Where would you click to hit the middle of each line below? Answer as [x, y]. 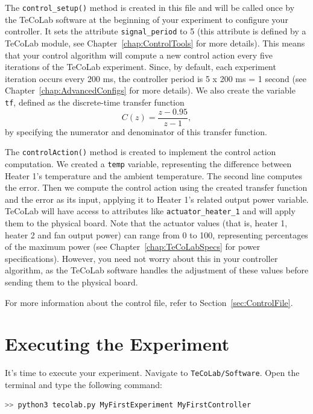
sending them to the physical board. [71, 282]
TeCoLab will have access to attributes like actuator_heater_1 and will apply [150, 211]
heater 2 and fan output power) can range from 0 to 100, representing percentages [156, 234]
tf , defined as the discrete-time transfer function [95, 102]
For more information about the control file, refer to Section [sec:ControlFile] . [149, 302]
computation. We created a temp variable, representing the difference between [148, 163]
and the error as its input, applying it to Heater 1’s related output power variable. [157, 199]
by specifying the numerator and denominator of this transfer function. [136, 131]
